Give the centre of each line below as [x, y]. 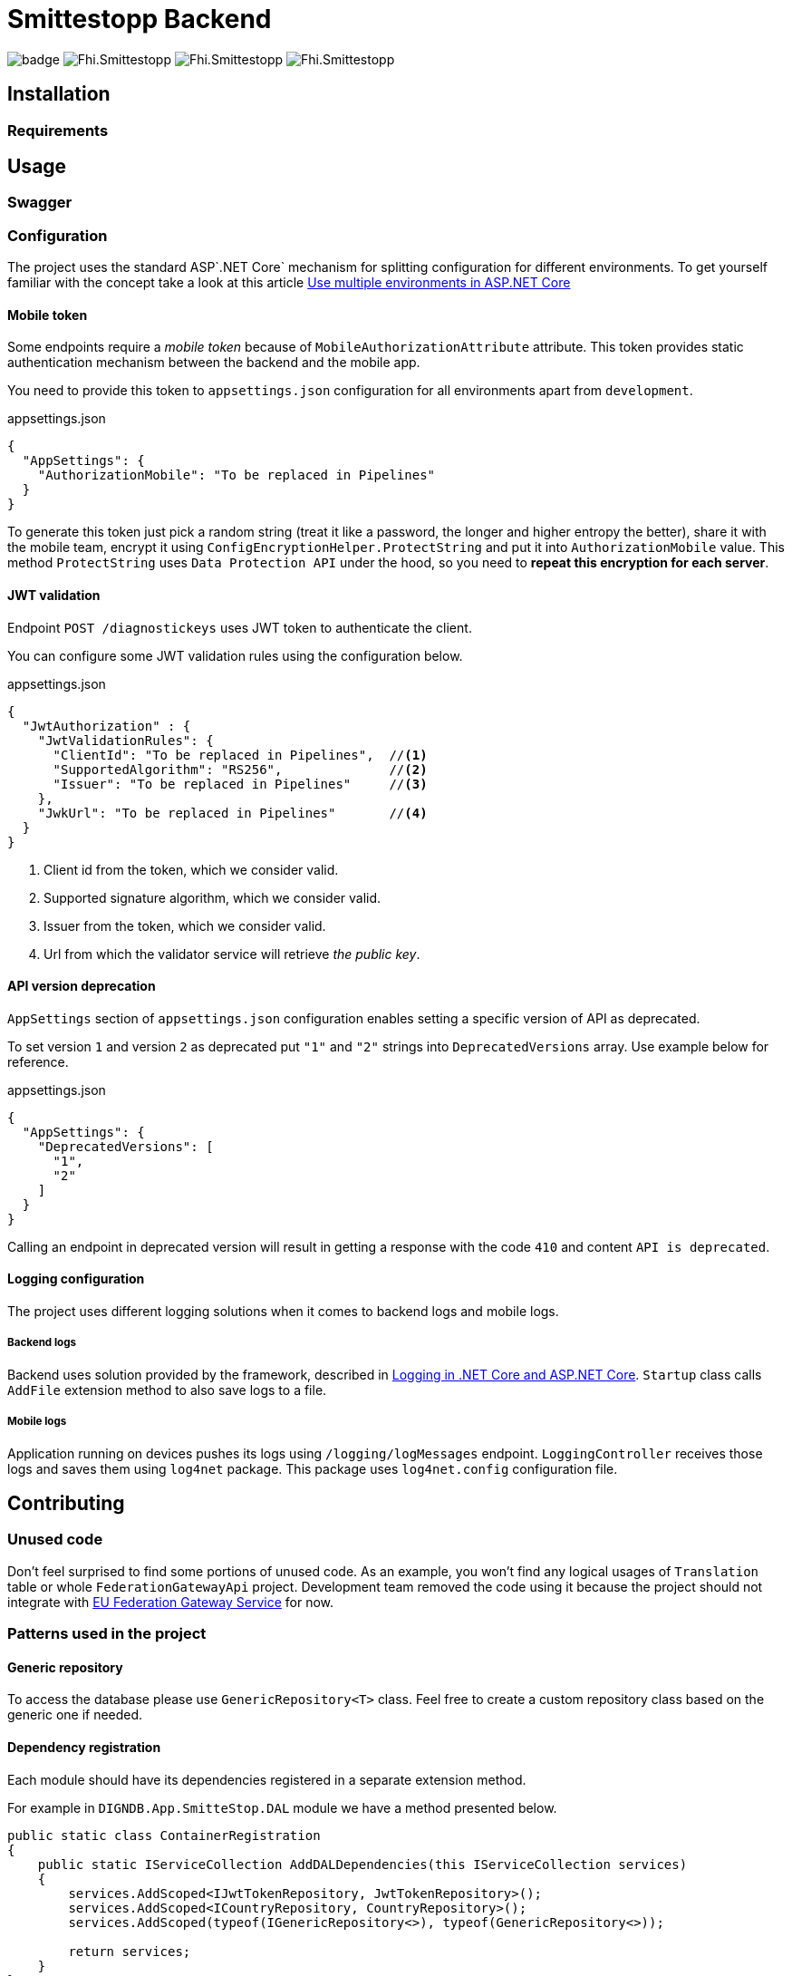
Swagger [40, 203]
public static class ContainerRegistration [164, 1835]
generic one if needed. [75, 1715]
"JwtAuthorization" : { [106, 726]
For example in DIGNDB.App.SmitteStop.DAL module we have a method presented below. [282, 1807]
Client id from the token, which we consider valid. [191, 869]
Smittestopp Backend [140, 19]
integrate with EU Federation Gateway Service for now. [171, 1602]
